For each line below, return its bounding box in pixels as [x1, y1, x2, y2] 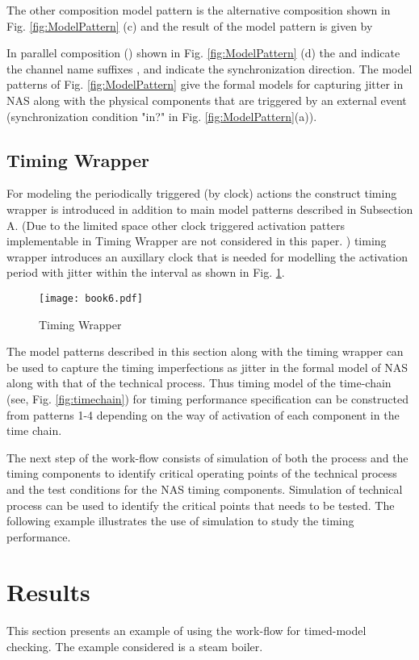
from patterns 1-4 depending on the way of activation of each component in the [6, 406, 400, 423]
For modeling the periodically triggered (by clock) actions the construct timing [6, 185, 397, 202]
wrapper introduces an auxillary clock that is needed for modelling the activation [6, 248, 408, 265]
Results [6, 575, 90, 608]
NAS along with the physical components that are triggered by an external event [6, 91, 407, 108]
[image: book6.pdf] [39, 292, 143, 304]
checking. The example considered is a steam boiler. [6, 638, 263, 655]
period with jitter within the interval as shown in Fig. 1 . [6, 264, 285, 281]
